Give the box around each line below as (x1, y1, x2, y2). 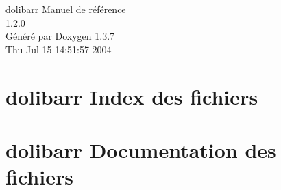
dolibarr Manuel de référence (5, 2, 126, 16)
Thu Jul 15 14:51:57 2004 (5, 42, 112, 56)
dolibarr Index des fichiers (5, 82, 258, 110)
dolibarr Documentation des (5, 135, 276, 163)
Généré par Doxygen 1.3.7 (5, 29, 115, 43)
